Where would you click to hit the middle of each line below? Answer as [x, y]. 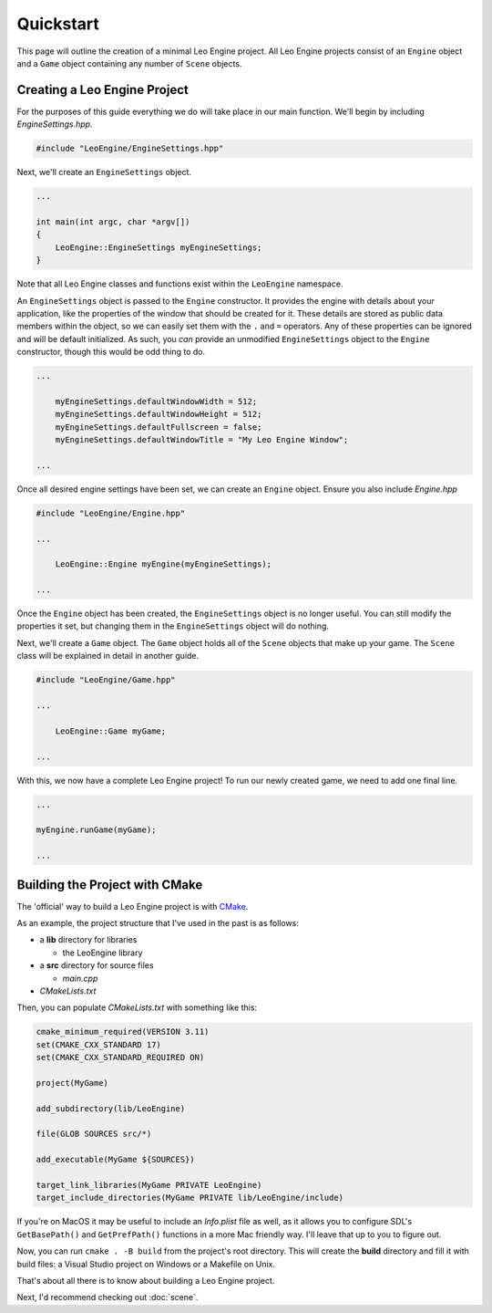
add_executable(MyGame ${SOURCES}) [115, 1160]
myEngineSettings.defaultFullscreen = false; [159, 427]
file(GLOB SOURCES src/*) [94, 1134]
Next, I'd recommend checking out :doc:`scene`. [108, 1297]
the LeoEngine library [102, 953]
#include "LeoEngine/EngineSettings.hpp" [130, 149]
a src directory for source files [97, 965]
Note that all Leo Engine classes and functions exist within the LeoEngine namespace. [180, 284]
